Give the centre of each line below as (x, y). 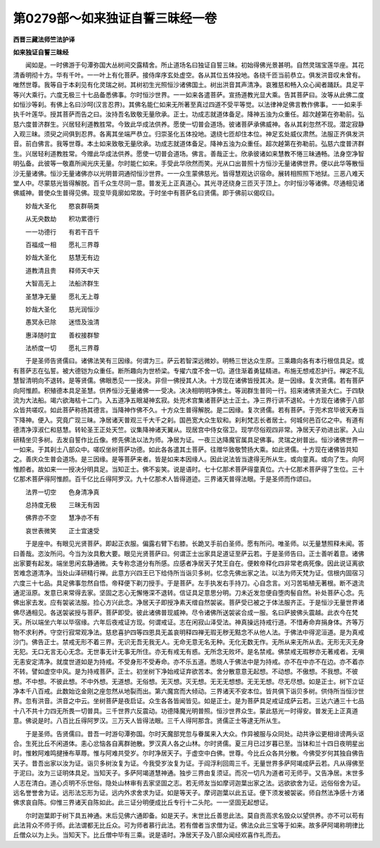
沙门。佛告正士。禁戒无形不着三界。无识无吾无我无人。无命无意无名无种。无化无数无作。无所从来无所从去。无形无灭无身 (189, 642)
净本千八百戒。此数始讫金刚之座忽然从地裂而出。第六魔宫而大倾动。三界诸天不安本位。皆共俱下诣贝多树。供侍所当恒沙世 (189, 691)
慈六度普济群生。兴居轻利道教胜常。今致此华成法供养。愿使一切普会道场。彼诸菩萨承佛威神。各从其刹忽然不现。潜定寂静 (189, 124)
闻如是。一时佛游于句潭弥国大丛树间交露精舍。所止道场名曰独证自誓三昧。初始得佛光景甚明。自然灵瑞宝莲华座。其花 (195, 65)
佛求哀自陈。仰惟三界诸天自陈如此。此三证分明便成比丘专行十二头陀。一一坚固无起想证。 (142, 802)
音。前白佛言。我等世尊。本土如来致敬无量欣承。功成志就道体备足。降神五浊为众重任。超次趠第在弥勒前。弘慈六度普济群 (189, 143)
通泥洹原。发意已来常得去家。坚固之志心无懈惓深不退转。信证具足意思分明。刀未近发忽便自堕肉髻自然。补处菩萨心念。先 (189, 593)
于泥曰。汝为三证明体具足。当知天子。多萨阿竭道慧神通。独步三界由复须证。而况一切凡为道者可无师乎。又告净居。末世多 (189, 773)
